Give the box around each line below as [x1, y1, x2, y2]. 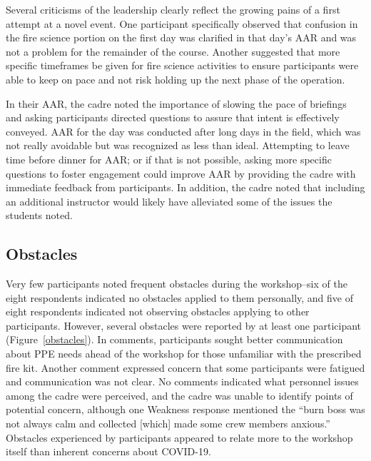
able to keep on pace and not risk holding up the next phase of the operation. [6, 71, 345, 86]
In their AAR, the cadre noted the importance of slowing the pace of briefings [6, 96, 347, 111]
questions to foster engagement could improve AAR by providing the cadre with [6, 166, 356, 181]
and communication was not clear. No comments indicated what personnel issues [6, 374, 359, 389]
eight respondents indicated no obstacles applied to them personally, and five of [6, 290, 353, 305]
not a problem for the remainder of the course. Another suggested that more [6, 44, 340, 59]
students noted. [6, 208, 73, 223]
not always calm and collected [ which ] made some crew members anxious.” [6, 416, 330, 431]
